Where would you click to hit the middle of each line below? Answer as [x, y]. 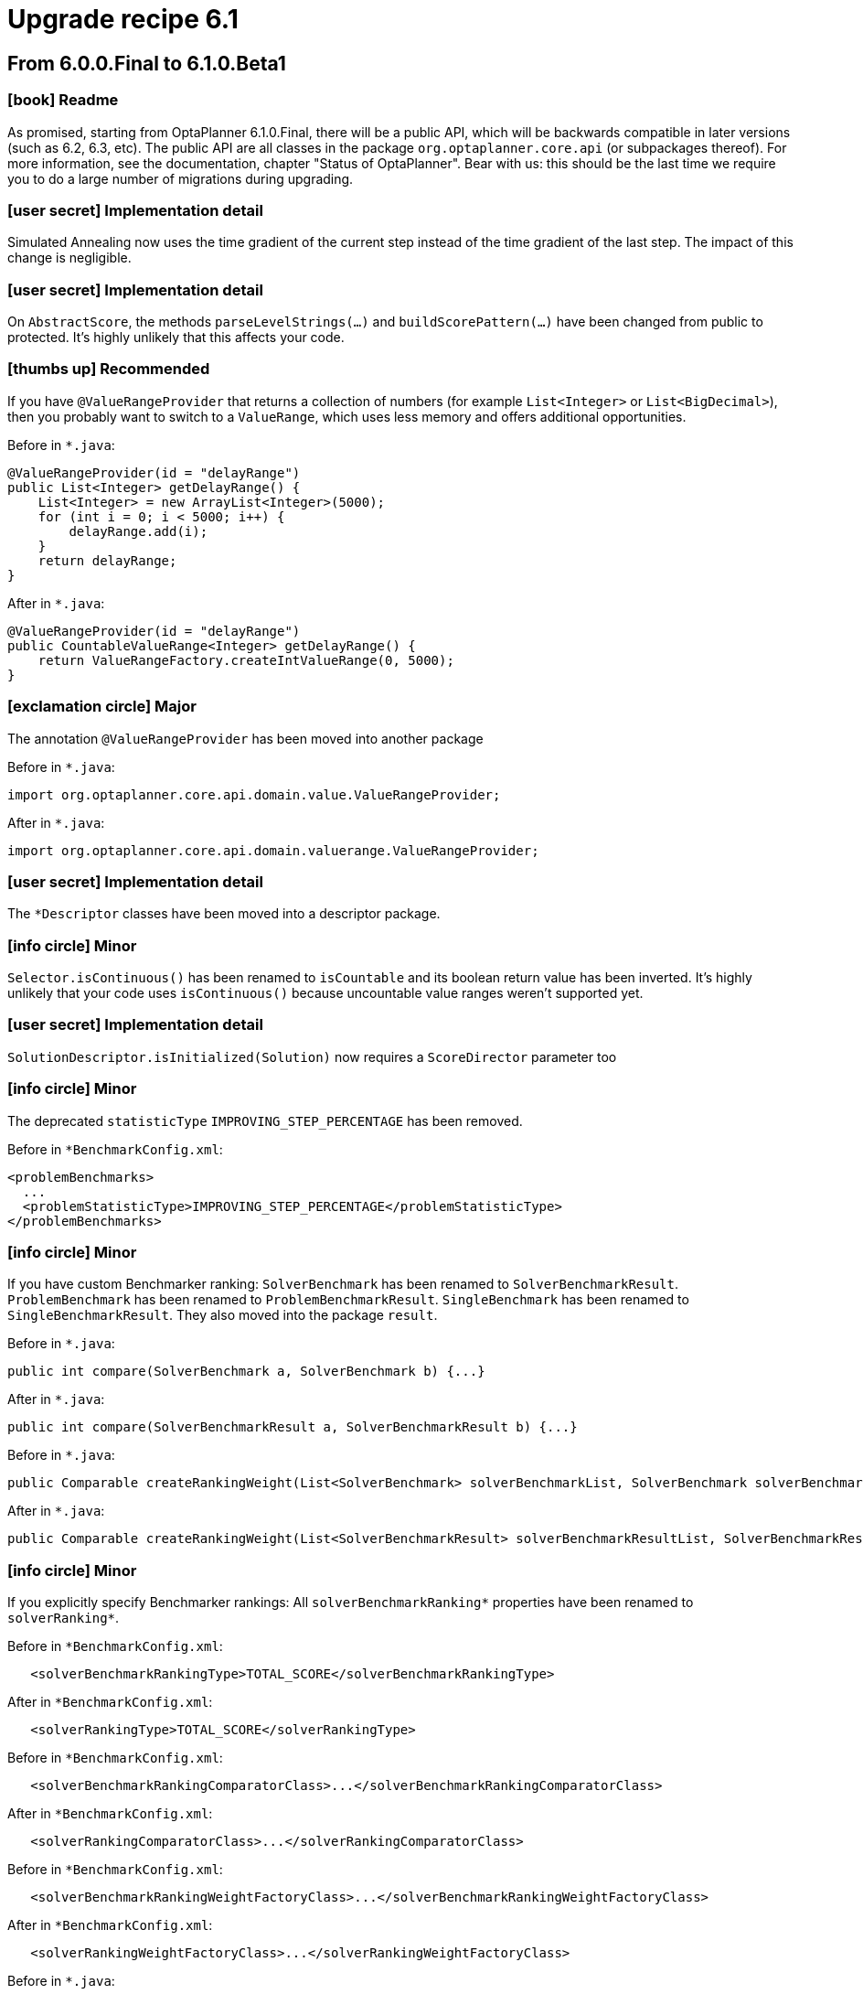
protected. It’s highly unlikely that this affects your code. [176, 338]
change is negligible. [69, 258]
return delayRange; [107, 560]
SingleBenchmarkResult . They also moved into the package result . [223, 1315]
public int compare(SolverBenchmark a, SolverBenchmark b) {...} [246, 1372]
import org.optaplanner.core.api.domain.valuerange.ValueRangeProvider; [273, 850]
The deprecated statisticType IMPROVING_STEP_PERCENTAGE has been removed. [265, 1120]
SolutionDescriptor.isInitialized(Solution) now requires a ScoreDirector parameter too [312, 1056]
